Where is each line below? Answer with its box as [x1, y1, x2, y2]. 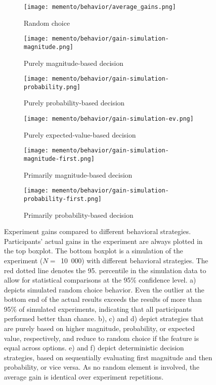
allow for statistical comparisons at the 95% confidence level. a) [4, 275, 196, 285]
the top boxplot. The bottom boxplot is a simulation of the [4, 245, 183, 256]
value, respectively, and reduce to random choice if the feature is [4, 333, 199, 343]
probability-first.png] [24, 195, 102, 202]
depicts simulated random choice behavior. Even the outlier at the [4, 284, 205, 294]
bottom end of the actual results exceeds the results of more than [4, 294, 202, 304]
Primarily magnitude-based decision [24, 169, 132, 180]
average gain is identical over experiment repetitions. [4, 372, 164, 382]
